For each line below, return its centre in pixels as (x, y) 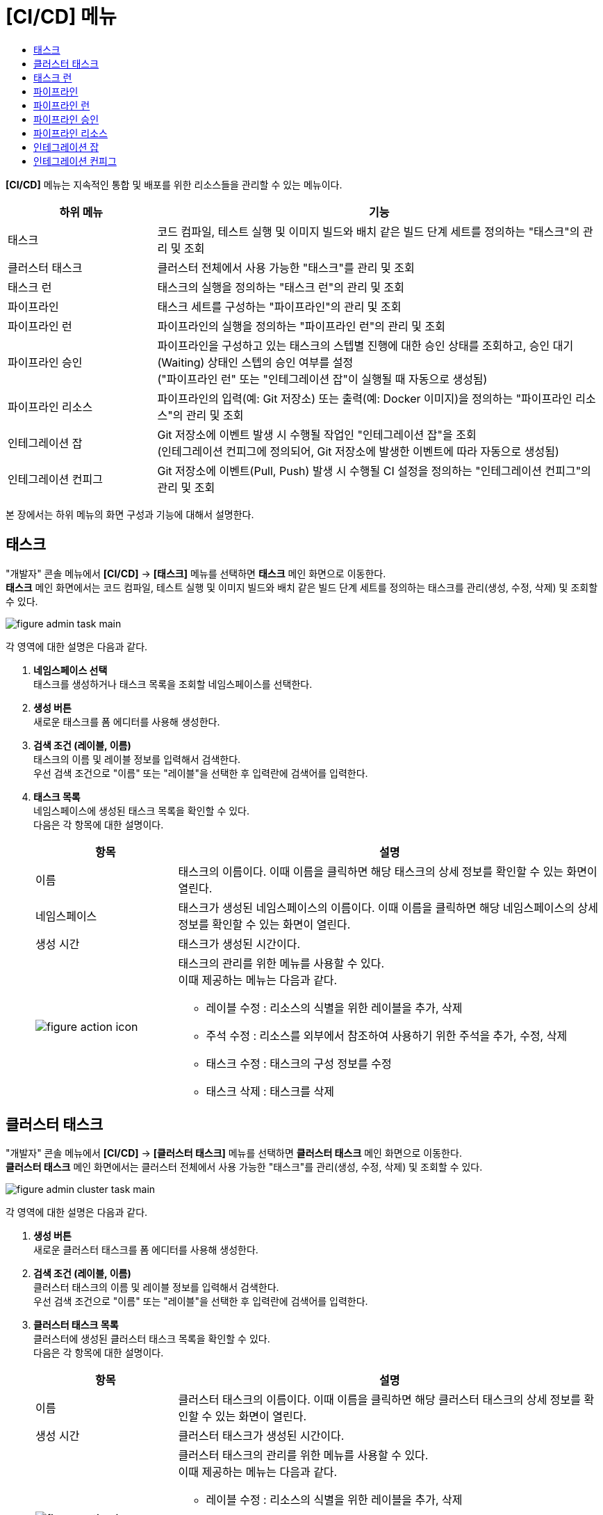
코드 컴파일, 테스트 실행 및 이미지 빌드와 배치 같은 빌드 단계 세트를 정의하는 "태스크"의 (369, 231)
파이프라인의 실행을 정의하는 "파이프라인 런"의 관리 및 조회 (301, 326)
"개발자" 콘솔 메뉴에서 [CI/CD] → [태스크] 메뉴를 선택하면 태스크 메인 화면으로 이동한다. (196, 573)
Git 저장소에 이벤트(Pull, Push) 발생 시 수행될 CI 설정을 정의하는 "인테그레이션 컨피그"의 (374, 471)
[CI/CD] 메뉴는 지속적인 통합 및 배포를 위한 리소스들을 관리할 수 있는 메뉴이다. (174, 184)
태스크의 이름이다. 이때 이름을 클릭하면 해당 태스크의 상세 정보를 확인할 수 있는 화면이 (388, 871)
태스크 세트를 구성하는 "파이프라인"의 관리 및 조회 (279, 306)
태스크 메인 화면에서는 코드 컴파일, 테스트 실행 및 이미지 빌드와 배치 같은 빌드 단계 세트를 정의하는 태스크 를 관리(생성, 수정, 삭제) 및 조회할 (302, 587)
